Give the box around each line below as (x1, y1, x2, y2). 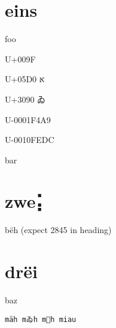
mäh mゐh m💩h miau (5, 315, 77, 324)
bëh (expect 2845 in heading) (5, 223, 112, 236)
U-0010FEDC (5, 133, 54, 146)
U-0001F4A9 (5, 113, 51, 126)
